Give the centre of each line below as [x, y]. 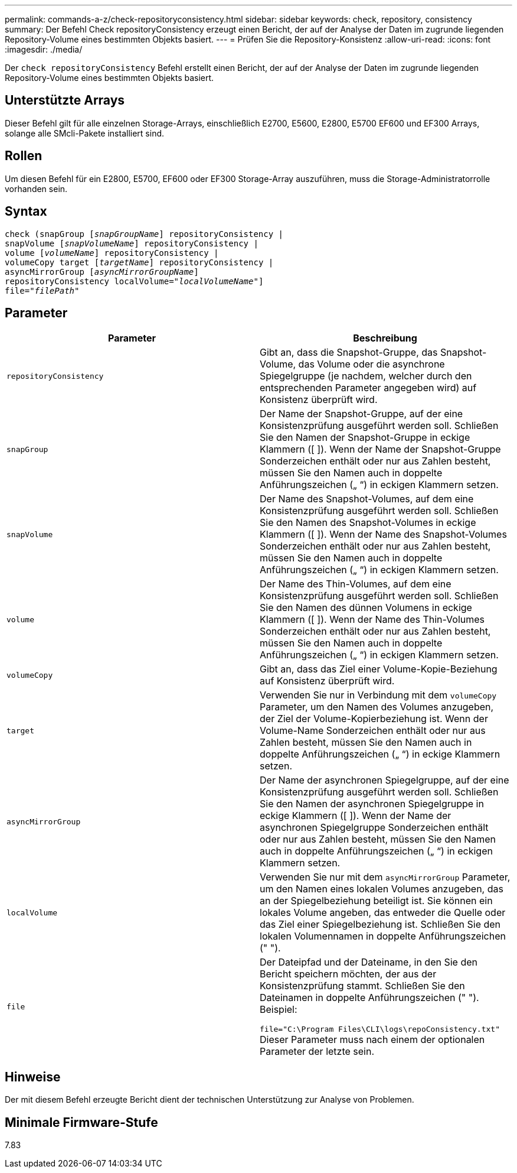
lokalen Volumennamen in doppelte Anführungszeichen [383, 936]
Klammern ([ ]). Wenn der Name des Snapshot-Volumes [383, 534]
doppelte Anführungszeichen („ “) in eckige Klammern [380, 754]
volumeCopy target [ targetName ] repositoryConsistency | [139, 262]
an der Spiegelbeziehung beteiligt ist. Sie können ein [376, 901]
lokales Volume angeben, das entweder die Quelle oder [383, 913]
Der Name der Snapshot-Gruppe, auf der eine [361, 414]
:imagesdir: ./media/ [44, 49]
